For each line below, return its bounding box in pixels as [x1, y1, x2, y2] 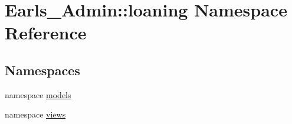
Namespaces [5, 61, 80, 79]
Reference [5, 21, 87, 45]
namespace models [5, 88, 71, 100]
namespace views [5, 108, 66, 120]
